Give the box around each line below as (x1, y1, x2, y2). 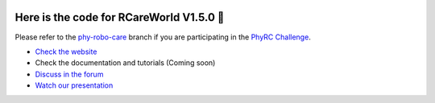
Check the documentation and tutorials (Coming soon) (35, 58, 216, 68)
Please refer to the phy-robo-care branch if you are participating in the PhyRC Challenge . (14, 32, 312, 42)
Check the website (35, 47, 97, 56)
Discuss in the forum (35, 69, 104, 79)
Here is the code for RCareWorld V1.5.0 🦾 (14, 10, 225, 24)
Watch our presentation (35, 80, 114, 90)
